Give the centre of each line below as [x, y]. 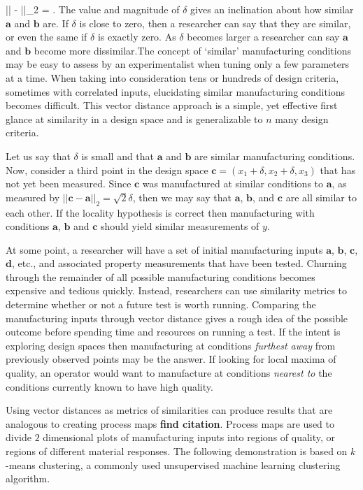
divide [19, 437]
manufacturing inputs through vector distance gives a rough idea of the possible [177, 318]
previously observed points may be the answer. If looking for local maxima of [171, 359]
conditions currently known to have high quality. [109, 386]
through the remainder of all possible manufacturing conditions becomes [161, 276]
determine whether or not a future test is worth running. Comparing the [161, 304]
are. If [56, 23]
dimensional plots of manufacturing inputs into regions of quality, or [189, 437]
